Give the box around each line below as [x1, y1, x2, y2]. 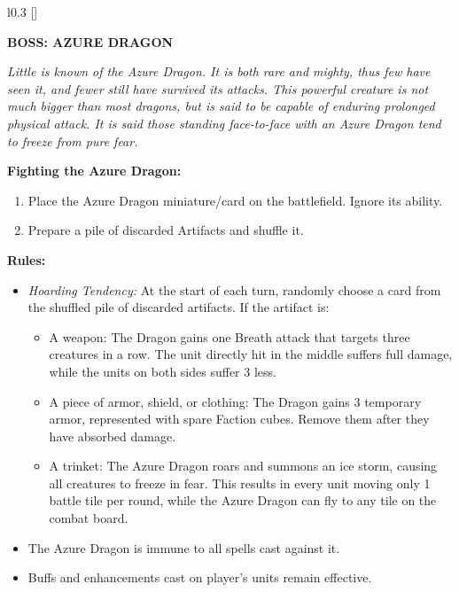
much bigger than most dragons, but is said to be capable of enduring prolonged [7, 97, 435, 115]
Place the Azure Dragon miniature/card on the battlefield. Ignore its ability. [27, 191, 443, 209]
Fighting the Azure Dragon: [7, 161, 182, 180]
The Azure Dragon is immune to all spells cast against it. [27, 538, 340, 557]
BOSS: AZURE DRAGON [7, 32, 174, 51]
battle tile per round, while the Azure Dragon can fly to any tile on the [49, 491, 437, 510]
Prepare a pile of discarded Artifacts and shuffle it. [27, 221, 304, 239]
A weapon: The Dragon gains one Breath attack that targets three [49, 327, 410, 346]
